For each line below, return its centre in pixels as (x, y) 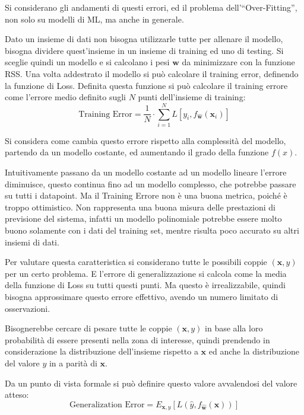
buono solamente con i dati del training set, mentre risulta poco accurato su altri (152, 230)
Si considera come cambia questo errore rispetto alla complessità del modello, (145, 140)
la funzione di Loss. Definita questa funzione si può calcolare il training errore (146, 85)
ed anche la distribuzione (254, 351)
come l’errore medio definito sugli (65, 97)
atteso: (17, 395)
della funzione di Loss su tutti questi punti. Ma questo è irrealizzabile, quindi (145, 285)
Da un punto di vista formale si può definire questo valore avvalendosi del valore (151, 383)
